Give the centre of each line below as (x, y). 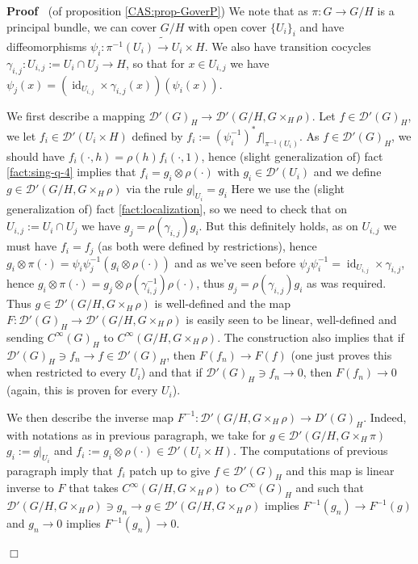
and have (322, 26)
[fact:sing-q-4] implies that (71, 172)
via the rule (155, 189)
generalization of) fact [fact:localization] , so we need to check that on (177, 208)
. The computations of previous (311, 450)
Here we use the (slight (288, 189)
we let (21, 135)
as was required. (346, 283)
